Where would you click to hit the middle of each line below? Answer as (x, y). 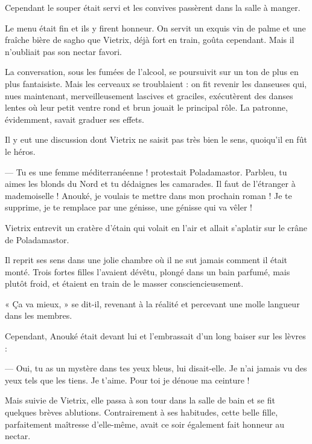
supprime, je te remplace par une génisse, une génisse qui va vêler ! (129, 207)
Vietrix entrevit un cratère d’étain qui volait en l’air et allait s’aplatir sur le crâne (156, 227)
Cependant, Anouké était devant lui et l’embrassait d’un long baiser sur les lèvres (155, 336)
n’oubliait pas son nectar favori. (63, 51)
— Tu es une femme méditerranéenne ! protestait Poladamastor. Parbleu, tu (146, 171)
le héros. (20, 151)
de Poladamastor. (37, 239)
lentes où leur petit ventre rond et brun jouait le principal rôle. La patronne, (146, 107)
